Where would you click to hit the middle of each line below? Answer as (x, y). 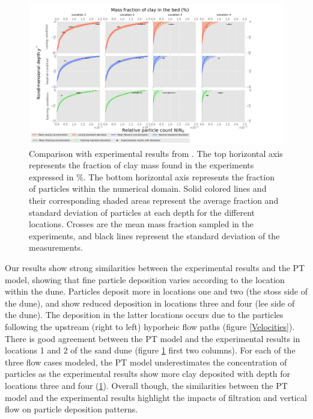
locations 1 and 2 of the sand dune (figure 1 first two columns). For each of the (150, 350)
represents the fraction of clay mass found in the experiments (141, 165)
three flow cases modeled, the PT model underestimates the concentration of (146, 362)
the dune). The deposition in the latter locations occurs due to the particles (144, 315)
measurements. (56, 247)
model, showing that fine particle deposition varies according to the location (145, 279)
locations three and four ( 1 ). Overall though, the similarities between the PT (146, 385)
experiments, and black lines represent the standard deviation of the (154, 235)
